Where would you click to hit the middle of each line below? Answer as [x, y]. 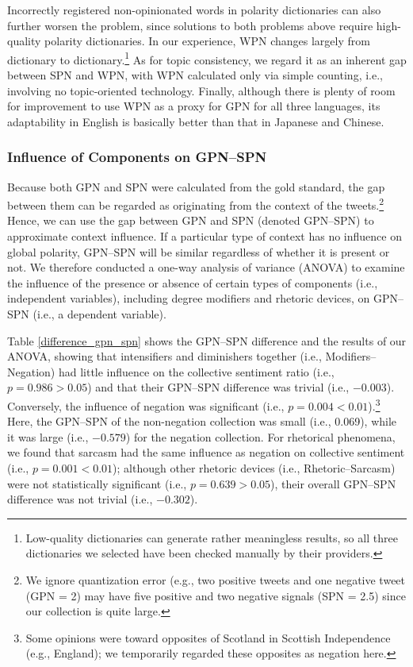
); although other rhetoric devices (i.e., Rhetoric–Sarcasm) [254, 468]
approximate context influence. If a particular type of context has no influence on [205, 236]
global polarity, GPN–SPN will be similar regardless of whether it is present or [199, 251]
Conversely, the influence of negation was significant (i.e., [146, 405]
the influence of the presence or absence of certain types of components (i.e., [193, 282]
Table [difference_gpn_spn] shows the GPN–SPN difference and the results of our [207, 340]
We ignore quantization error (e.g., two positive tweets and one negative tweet [216, 580]
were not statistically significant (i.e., [97, 483]
